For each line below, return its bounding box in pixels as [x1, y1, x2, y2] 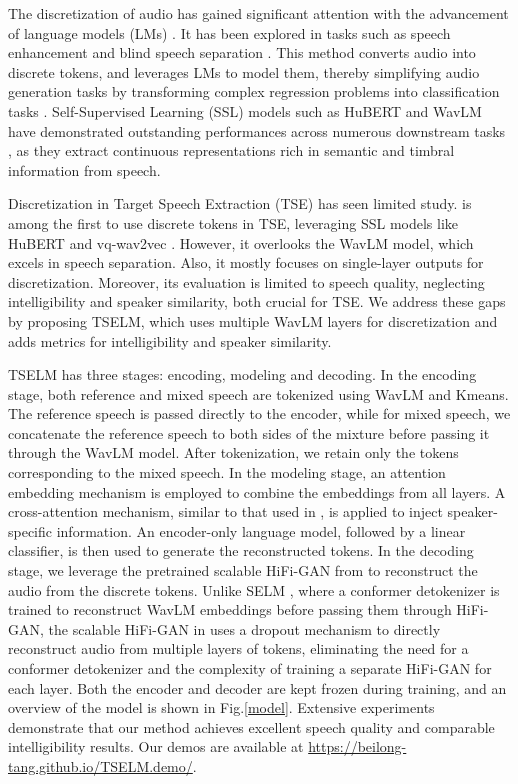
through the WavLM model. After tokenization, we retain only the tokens [8, 442, 459, 463]
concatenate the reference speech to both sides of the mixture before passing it [8, 422, 490, 443]
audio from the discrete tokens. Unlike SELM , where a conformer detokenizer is [8, 579, 500, 600]
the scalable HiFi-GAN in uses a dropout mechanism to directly [48, 618, 441, 639]
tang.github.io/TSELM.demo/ [8, 755, 193, 776]
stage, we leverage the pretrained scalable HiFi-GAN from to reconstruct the [8, 560, 478, 581]
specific [8, 520, 53, 541]
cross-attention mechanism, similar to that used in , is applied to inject [8, 501, 443, 522]
